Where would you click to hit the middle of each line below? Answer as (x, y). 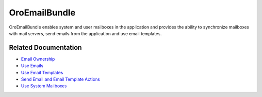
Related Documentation (45, 48)
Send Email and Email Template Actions (61, 79)
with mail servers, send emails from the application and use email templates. (85, 33)
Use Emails (32, 66)
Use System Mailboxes (44, 86)
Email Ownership (38, 59)
